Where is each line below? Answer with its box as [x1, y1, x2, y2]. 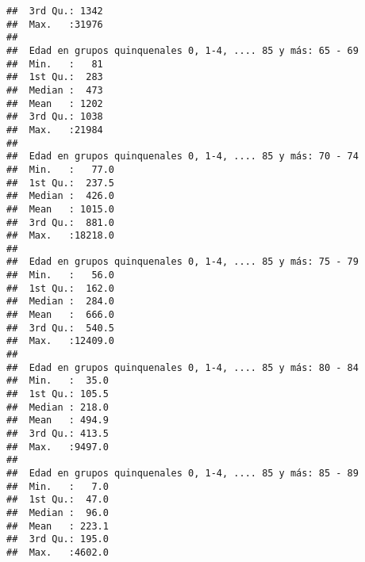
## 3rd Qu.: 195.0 [6, 533, 109, 545]
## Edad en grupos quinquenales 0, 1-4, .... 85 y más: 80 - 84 [6, 361, 359, 373]
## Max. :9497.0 [6, 441, 109, 453]
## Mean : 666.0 [6, 309, 115, 321]
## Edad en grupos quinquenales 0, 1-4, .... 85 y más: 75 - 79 [6, 256, 359, 268]
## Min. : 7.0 [6, 480, 109, 492]
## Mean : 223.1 [6, 520, 109, 532]
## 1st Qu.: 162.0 [6, 282, 115, 294]
